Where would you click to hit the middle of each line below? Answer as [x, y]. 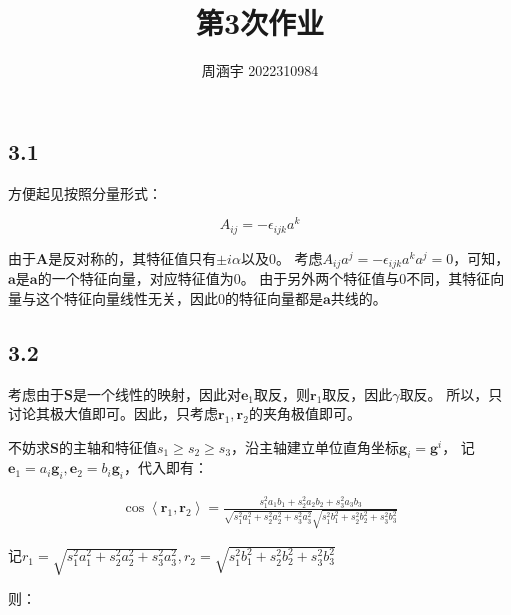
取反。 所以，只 [451, 393]
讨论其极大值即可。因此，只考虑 [113, 413]
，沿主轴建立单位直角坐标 [315, 446]
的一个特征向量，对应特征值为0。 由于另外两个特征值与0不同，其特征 [264, 278]
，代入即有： [165, 467]
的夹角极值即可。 [304, 413]
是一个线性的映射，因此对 [156, 393]
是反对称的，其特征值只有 [132, 257]
